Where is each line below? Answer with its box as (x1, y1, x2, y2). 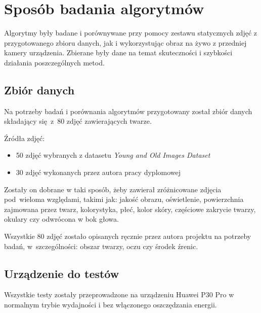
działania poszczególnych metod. (4, 57, 105, 67)
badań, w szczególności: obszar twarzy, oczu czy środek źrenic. (4, 240, 198, 251)
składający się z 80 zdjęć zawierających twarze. (4, 116, 152, 126)
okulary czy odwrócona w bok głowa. (4, 214, 119, 224)
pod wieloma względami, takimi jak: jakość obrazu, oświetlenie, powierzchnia (4, 194, 244, 204)
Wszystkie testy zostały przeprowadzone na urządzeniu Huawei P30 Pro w (4, 289, 234, 300)
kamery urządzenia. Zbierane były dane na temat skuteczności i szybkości (4, 47, 233, 58)
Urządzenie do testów (4, 265, 119, 281)
